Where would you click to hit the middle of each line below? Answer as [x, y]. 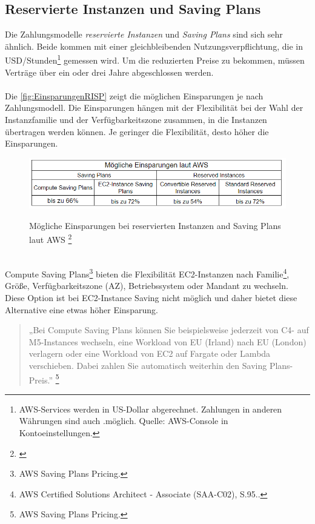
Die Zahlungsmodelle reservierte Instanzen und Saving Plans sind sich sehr [144, 34]
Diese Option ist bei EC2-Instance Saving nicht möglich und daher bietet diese [151, 298]
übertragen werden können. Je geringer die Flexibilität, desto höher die [137, 131]
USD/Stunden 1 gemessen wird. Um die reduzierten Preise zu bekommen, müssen [155, 59]
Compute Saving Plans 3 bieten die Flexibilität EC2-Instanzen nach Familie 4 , [147, 273]
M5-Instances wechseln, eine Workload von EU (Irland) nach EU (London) [167, 341]
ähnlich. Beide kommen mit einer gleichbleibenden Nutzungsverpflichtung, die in [154, 46]
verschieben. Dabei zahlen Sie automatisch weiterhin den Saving [148, 366]
